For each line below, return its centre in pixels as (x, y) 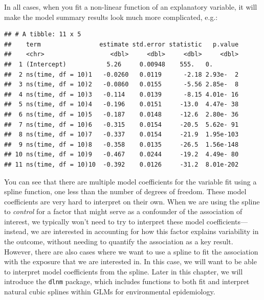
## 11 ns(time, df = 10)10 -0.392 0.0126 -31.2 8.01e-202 (122, 164)
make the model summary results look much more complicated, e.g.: (111, 17)
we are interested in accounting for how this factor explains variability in (145, 231)
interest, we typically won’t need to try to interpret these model (104, 221)
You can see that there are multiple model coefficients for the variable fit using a (130, 181)
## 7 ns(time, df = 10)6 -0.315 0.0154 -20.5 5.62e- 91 (122, 124)
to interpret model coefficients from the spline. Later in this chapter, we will (124, 271)
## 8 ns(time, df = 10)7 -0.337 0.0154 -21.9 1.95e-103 (122, 135)
